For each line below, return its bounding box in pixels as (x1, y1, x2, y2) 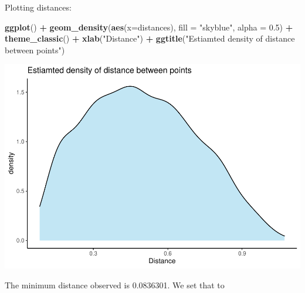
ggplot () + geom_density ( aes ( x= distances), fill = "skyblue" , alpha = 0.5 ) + (5, 21, 293, 33)
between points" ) (5, 43, 65, 56)
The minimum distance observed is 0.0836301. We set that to (5, 278, 225, 291)
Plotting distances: (5, 1, 72, 13)
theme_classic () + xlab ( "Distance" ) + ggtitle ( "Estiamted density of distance (5, 32, 295, 45)
